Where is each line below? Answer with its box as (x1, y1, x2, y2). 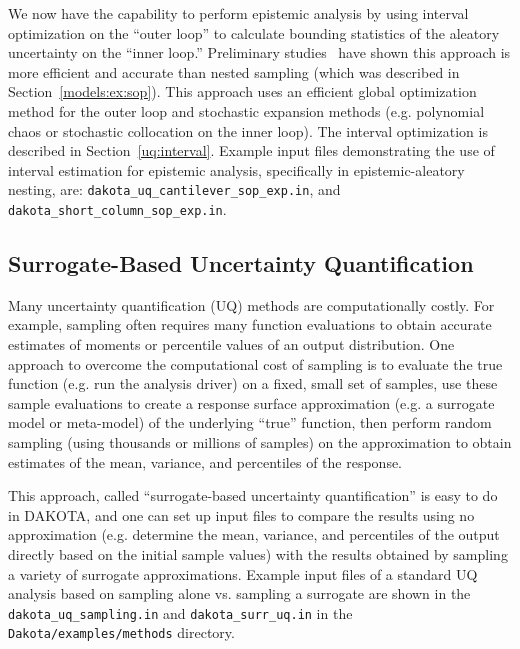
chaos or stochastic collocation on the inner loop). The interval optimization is (8, 120, 488, 141)
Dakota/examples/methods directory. (8, 622, 235, 643)
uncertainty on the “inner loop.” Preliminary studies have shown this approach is (8, 42, 511, 63)
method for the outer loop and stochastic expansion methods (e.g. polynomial (8, 100, 485, 121)
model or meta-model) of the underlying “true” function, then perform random (8, 412, 492, 433)
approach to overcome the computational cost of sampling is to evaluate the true (8, 353, 503, 374)
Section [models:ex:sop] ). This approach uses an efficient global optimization (8, 81, 477, 102)
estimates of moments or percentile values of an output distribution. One (8, 334, 455, 355)
